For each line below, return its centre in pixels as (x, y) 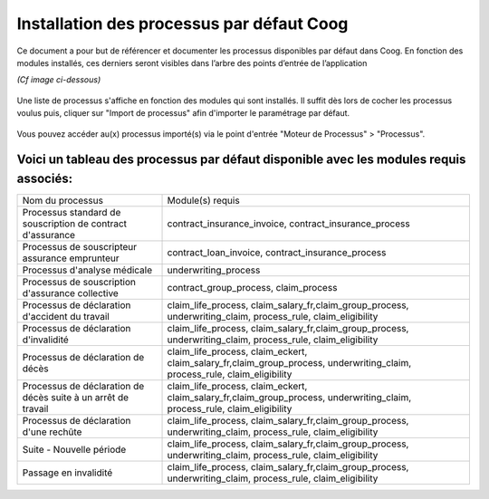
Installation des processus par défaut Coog (182, 24)
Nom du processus (63, 201)
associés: (44, 178)
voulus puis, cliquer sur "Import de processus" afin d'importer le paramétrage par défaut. (183, 113)
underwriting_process (214, 270)
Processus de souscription (79, 282)
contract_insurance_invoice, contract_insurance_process (289, 224)
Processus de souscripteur (80, 247)
